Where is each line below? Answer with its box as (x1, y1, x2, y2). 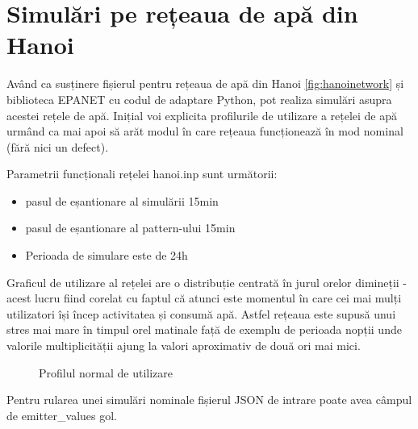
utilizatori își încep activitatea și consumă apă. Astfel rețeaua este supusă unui (6, 305, 396, 322)
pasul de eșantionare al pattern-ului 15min (25, 219, 236, 236)
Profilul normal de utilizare (39, 364, 173, 381)
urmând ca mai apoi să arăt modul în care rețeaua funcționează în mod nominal (6, 123, 403, 140)
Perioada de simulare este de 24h (25, 247, 188, 264)
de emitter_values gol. (6, 406, 117, 423)
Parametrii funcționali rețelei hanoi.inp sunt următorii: (6, 165, 278, 182)
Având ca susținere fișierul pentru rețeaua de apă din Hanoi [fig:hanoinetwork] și (6, 75, 404, 92)
